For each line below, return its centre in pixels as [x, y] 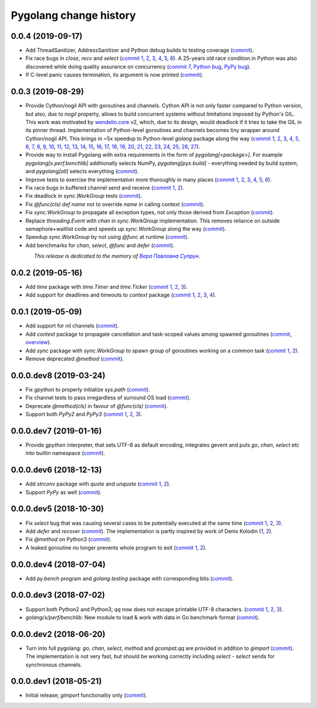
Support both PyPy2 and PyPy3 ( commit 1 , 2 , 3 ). [84, 414]
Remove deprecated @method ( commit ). [75, 359]
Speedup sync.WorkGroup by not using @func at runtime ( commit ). [107, 237]
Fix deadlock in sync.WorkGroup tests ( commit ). [84, 196]
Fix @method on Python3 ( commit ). [68, 540]
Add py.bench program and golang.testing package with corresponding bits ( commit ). [130, 578]
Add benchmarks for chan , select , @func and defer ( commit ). [100, 245]
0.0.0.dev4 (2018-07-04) [58, 564]
